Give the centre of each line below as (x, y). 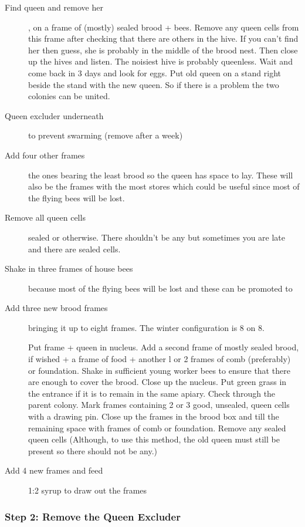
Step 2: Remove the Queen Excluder (93, 516)
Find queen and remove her (54, 7)
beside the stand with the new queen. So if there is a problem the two (154, 84)
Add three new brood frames (56, 308)
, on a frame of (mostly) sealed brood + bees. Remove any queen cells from (164, 27)
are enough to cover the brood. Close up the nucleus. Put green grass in (157, 382)
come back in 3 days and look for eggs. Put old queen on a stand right (155, 72)
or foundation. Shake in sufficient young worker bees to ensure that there (159, 370)
